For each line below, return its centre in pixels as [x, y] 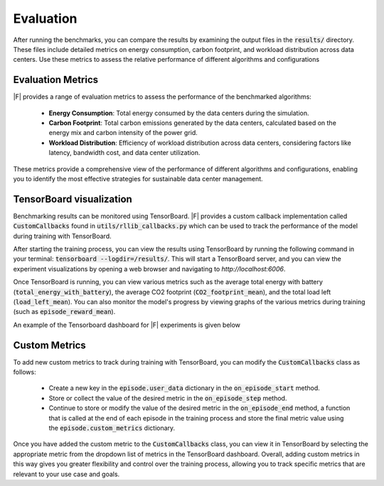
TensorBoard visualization [73, 199]
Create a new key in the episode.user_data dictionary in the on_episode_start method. [184, 388]
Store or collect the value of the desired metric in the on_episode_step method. [168, 398]
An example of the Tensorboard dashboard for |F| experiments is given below [127, 325]
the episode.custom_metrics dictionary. [112, 428]
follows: [25, 372]
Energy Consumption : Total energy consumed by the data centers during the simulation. [179, 113]
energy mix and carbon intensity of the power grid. [123, 133]
